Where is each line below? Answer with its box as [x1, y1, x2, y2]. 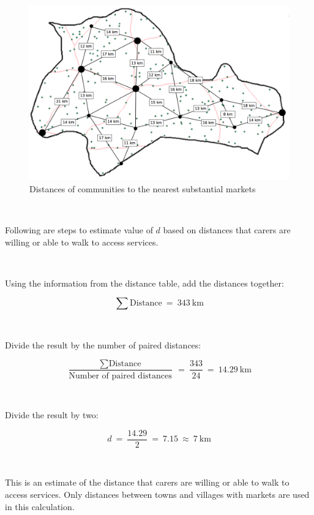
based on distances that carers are [163, 223, 291, 236]
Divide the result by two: [5, 408, 99, 421]
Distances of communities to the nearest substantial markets [29, 182, 256, 195]
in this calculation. [5, 500, 75, 513]
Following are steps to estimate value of [5, 223, 153, 236]
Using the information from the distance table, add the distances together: [5, 276, 284, 289]
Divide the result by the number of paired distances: [5, 338, 201, 351]
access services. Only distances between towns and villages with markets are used [5, 487, 310, 500]
